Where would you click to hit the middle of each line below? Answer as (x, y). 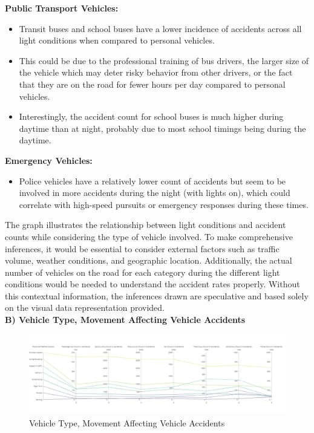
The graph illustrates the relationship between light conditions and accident (146, 225)
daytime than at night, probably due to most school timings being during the (162, 128)
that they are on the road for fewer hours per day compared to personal (152, 84)
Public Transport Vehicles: (62, 8)
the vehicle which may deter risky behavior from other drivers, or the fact (156, 72)
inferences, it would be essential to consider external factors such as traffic (142, 248)
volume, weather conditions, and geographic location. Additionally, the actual (149, 260)
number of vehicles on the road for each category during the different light (142, 272)
